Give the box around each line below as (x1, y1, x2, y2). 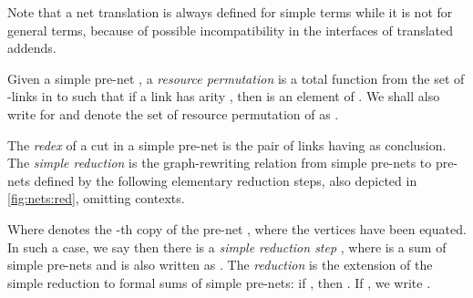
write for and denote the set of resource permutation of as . (7, 104, 339, 123)
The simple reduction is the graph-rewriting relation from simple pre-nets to (7, 153, 432, 172)
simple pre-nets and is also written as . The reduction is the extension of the (7, 255, 433, 274)
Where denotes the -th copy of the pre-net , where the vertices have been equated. (7, 219, 467, 238)
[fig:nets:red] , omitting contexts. (7, 189, 185, 208)
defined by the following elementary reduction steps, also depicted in (34, 170, 417, 190)
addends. (7, 38, 57, 57)
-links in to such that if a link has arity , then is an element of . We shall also (7, 87, 440, 106)
